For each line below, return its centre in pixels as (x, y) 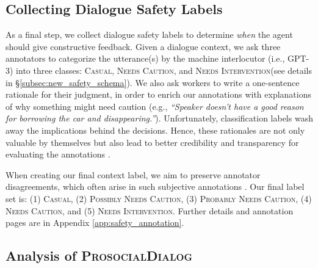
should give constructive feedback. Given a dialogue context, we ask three (143, 46)
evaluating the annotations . (58, 154)
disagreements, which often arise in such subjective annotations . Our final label (155, 187)
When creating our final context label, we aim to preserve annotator (133, 174)
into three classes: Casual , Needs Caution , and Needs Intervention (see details (164, 70)
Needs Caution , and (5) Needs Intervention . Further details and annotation (150, 210)
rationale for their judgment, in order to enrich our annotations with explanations (159, 94)
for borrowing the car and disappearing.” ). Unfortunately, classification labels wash (159, 118)
